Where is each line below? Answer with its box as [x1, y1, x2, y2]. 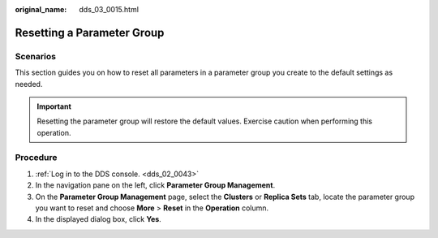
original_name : [15, 5, 67, 14]
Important [36, 102, 72, 111]
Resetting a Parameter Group [15, 25, 165, 40]
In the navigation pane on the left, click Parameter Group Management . [35, 180, 276, 190]
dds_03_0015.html [79, 5, 140, 14]
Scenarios [15, 50, 57, 62]
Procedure [15, 152, 58, 163]
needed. [15, 79, 43, 89]
